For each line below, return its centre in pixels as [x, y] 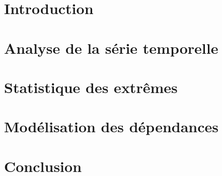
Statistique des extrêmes [91, 87]
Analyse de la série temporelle [111, 48]
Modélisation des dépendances [111, 126]
